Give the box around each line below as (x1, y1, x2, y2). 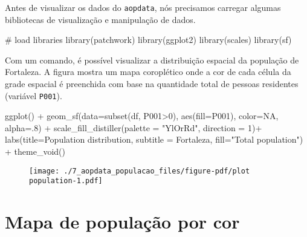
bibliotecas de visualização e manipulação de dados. (5, 13, 196, 25)
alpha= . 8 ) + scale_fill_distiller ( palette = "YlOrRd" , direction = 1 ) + (5, 121, 262, 134)
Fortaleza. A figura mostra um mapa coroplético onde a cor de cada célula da (5, 65, 291, 78)
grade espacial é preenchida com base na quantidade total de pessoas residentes (5, 77, 299, 90)
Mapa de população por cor (5, 209, 240, 234)
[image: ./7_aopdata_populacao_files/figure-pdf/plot (29, 166, 250, 175)
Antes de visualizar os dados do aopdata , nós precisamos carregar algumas (5, 1, 281, 13)
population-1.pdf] (29, 177, 103, 186)
